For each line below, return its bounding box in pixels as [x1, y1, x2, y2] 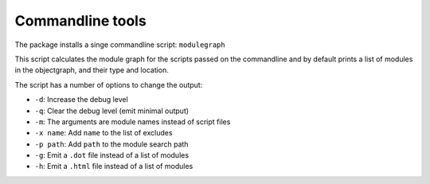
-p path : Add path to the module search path [34, 139, 189, 149]
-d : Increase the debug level [34, 95, 129, 104]
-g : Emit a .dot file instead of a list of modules [34, 151, 190, 160]
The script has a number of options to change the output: [14, 80, 203, 89]
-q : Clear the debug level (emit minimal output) [34, 106, 190, 115]
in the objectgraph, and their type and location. [14, 65, 169, 75]
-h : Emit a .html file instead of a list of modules [34, 162, 193, 171]
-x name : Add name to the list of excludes [34, 128, 173, 138]
